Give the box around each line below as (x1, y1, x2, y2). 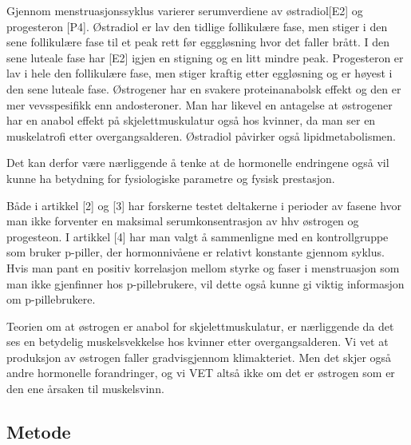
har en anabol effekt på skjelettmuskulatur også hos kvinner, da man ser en (6, 112, 376, 129)
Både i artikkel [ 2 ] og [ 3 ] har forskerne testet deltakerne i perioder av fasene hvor (6, 197, 402, 213)
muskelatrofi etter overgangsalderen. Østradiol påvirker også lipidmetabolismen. (6, 127, 396, 144)
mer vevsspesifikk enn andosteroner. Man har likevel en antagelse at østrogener (6, 96, 393, 113)
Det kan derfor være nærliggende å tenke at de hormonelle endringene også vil (6, 154, 389, 171)
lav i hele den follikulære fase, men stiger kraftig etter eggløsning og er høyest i (6, 65, 393, 81)
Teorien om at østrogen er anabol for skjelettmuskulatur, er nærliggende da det (6, 317, 394, 334)
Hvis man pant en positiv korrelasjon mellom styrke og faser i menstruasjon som (6, 259, 400, 276)
